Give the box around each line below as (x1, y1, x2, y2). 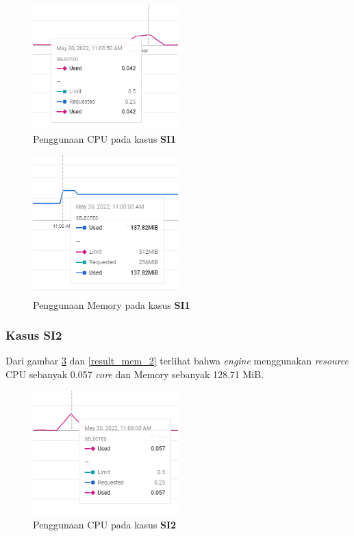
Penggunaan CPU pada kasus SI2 (33, 517, 177, 532)
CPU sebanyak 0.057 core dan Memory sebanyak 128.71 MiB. (5, 366, 264, 381)
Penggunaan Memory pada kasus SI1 (33, 297, 190, 312)
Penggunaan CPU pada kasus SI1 (33, 131, 177, 145)
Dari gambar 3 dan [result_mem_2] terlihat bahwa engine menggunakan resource (5, 353, 349, 368)
